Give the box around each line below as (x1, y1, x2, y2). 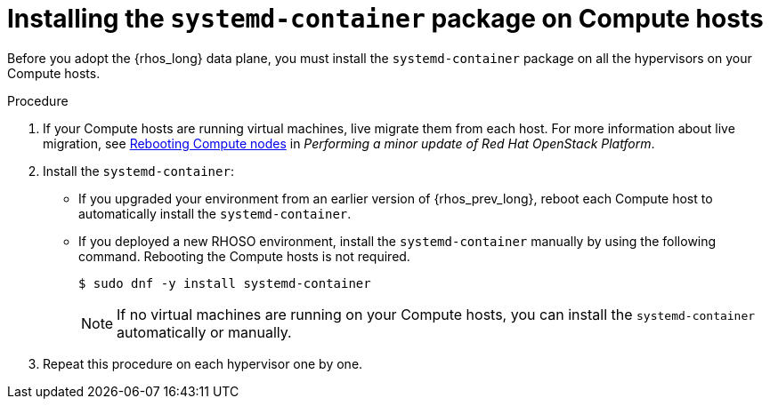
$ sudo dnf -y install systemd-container (78, 275, 371, 291)
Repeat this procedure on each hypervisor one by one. (43, 355, 363, 371)
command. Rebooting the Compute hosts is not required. (78, 248, 410, 264)
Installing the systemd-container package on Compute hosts (7, 4, 764, 34)
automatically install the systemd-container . (78, 205, 352, 221)
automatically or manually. (117, 322, 292, 341)
